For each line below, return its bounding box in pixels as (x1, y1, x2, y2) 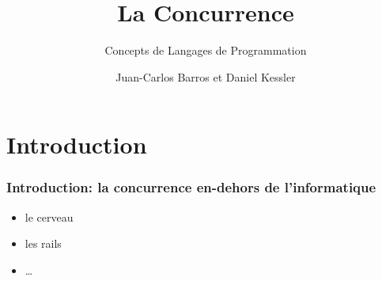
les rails (25, 235, 62, 252)
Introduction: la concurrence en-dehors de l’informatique (6, 177, 376, 197)
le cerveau (25, 208, 74, 225)
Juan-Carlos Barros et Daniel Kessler (115, 68, 296, 85)
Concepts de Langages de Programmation (104, 42, 307, 59)
